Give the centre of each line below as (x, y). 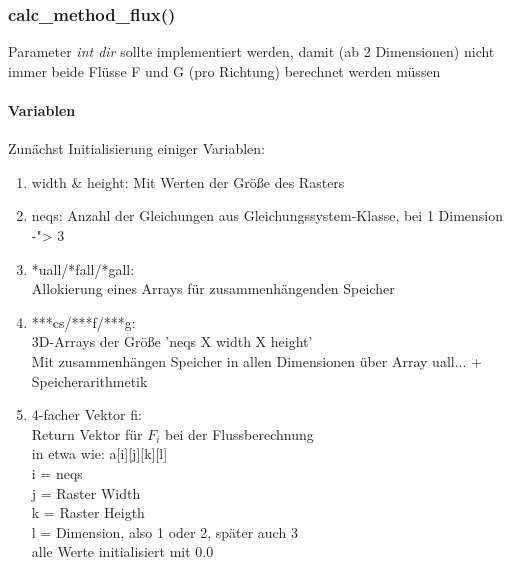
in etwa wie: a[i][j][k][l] (99, 453)
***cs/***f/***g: (83, 321)
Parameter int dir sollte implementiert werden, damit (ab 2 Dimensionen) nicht (251, 51)
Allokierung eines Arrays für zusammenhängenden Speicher (213, 288)
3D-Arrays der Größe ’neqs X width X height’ (172, 341)
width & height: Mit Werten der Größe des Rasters (188, 181)
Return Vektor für (87, 433)
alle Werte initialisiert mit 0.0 (122, 551)
